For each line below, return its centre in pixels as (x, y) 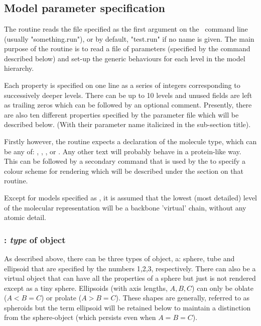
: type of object (35, 239)
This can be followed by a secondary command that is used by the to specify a (125, 161)
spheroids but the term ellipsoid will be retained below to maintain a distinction (127, 307)
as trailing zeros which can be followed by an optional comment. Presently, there (128, 105)
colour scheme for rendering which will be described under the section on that (124, 171)
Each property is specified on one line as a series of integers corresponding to (122, 85)
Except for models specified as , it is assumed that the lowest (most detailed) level (130, 197)
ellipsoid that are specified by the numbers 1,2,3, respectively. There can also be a (130, 268)
